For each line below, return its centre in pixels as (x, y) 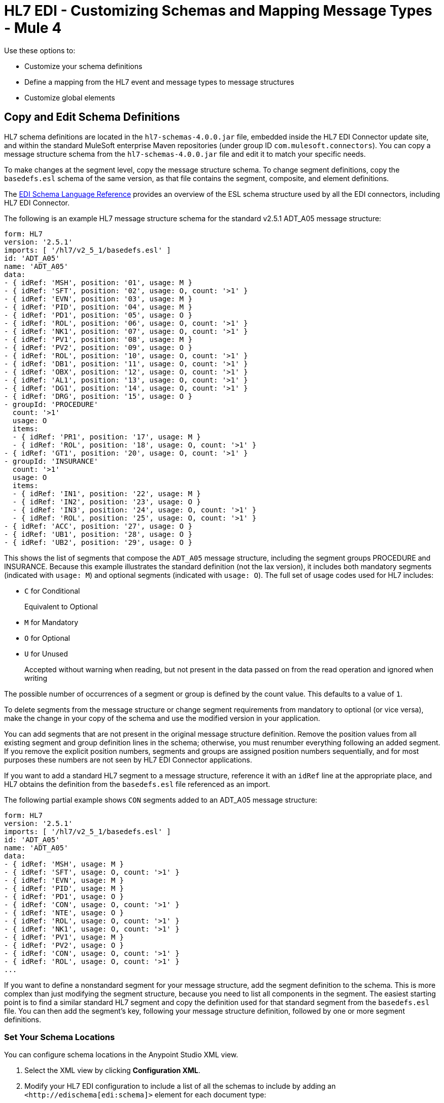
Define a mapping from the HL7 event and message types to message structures (159, 82)
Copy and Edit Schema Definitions (92, 117)
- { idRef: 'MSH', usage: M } (64, 864)
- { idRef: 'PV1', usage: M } (64, 937)
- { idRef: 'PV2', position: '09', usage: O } (98, 347)
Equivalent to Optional (61, 606)
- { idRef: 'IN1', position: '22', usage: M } (107, 493)
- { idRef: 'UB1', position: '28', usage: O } (98, 534)
